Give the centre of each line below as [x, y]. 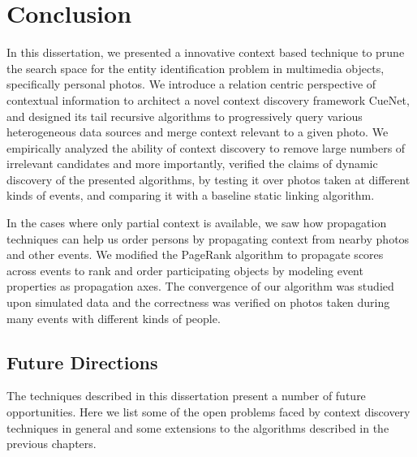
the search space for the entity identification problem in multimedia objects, [196, 68]
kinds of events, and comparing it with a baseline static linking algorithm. [191, 195]
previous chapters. [52, 444]
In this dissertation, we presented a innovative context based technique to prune [206, 52]
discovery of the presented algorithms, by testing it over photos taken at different [208, 179]
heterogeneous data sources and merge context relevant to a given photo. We [198, 132]
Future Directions [82, 362]
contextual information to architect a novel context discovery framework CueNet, [208, 99]
